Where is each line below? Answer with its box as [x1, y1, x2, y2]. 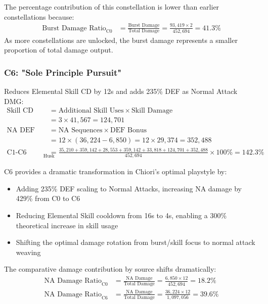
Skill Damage [131, 107, 173, 115]
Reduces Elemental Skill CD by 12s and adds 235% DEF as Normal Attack [4, 86, 238, 96]
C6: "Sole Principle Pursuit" [4, 66, 122, 78]
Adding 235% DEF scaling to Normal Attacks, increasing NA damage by [16, 183, 242, 193]
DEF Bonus [110, 126, 147, 134]
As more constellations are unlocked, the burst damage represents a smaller [4, 34, 238, 45]
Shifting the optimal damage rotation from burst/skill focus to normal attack [16, 237, 255, 247]
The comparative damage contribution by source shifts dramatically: [4, 264, 216, 274]
